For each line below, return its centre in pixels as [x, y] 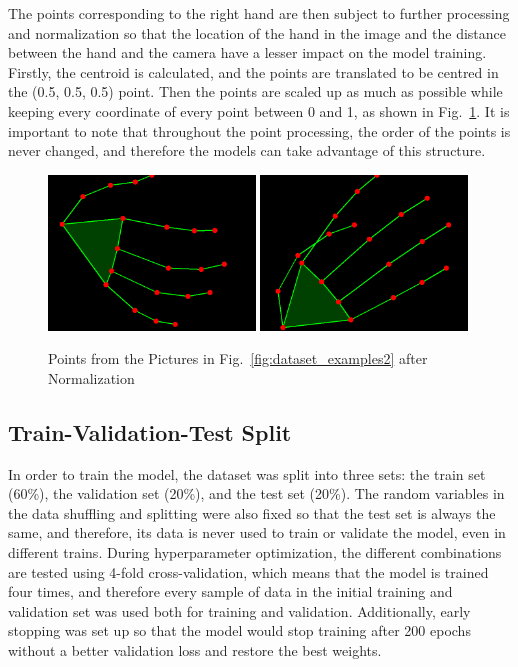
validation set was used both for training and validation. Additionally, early [239, 610]
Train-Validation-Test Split [150, 431]
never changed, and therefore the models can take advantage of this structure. [247, 150]
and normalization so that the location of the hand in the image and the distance [257, 32]
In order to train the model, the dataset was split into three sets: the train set [247, 473]
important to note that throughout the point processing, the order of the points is [259, 130]
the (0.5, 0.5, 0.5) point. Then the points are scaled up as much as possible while [255, 91]
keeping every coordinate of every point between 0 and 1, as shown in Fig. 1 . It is [259, 110]
